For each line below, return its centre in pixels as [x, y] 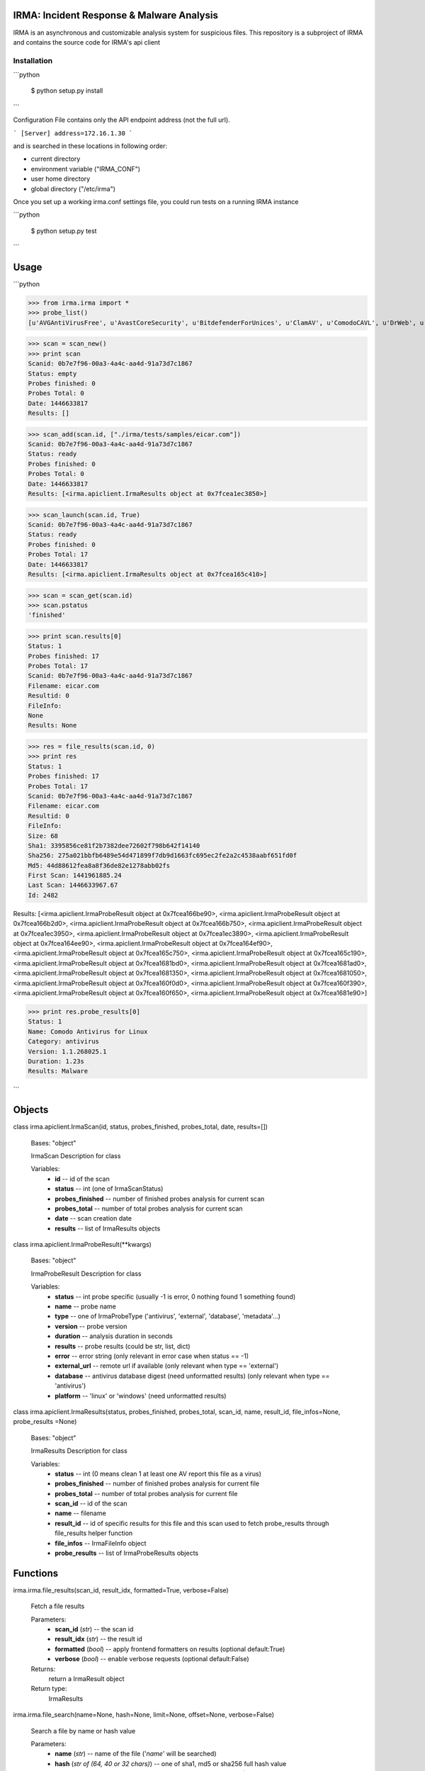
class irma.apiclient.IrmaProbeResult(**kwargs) [83, 1245]
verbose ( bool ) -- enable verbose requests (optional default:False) [152, 1659]
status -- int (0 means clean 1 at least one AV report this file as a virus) [158, 1473]
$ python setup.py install [67, 91]
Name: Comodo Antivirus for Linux [88, 1031]
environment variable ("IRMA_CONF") [86, 169]
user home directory [61, 179]
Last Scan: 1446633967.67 [73, 885]
